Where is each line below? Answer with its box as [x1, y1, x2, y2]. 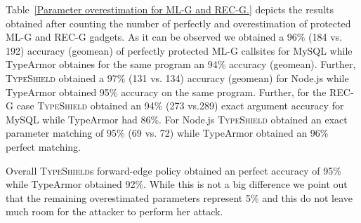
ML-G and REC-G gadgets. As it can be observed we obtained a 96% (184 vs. [6, 29, 343, 44]
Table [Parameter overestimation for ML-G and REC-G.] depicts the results [6, 2, 334, 16]
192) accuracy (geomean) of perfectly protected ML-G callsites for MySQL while [6, 43, 353, 58]
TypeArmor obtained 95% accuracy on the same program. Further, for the [6, 84, 327, 99]
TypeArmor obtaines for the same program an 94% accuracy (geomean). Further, [6, 57, 356, 72]
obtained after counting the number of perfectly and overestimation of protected [6, 15, 351, 30]
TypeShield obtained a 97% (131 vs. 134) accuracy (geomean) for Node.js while [6, 70, 349, 85]
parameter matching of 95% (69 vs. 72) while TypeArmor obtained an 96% [6, 126, 329, 140]
